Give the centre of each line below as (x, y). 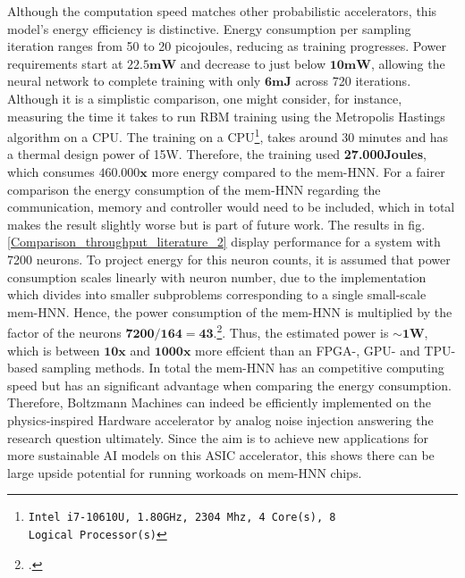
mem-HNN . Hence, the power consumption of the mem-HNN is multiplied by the (230, 311)
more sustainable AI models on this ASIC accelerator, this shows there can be (221, 455)
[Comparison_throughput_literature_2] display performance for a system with (224, 242)
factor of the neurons (64, 332)
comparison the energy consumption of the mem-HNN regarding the (194, 189)
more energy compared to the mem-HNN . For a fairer (298, 172)
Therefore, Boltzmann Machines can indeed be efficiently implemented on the (219, 402)
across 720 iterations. (353, 81)
